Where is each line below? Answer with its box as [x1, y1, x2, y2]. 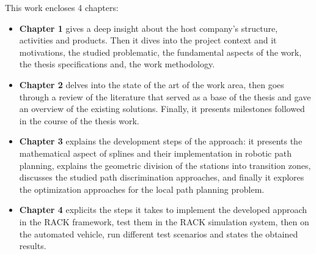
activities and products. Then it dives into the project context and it [19, 34, 277, 47]
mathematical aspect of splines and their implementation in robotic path [19, 146, 292, 159]
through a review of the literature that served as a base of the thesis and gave [19, 90, 311, 103]
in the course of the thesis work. [19, 114, 139, 127]
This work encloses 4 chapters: [5, 1, 119, 13]
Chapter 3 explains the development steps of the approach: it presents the [19, 135, 303, 148]
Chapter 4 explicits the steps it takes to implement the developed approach [19, 203, 307, 216]
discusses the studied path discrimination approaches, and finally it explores [19, 171, 304, 184]
